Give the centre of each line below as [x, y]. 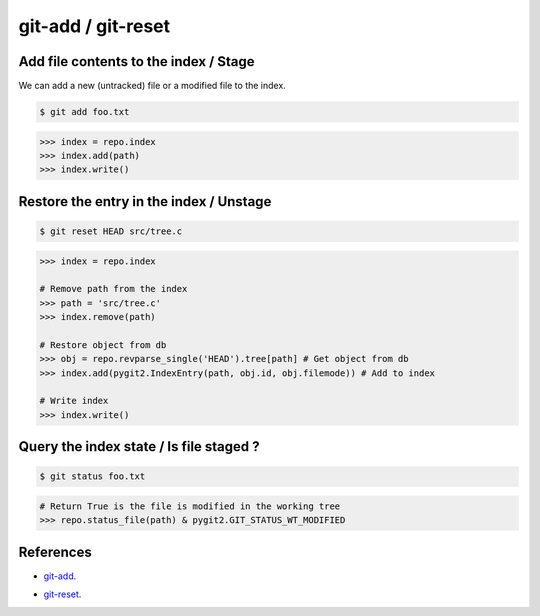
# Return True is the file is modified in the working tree [190, 506]
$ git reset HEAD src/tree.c [111, 231]
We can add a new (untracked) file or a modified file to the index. [152, 86]
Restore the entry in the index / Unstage [145, 201]
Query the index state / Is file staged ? [139, 446]
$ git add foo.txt [84, 112]
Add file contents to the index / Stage [136, 61]
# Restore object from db [103, 344]
